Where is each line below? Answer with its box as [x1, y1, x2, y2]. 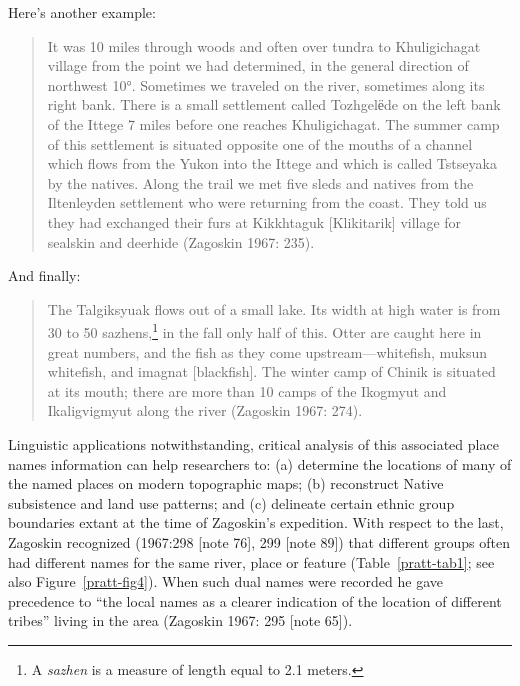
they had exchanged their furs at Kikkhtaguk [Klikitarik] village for [47, 211, 462, 232]
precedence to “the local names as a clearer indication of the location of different [8, 590, 502, 611]
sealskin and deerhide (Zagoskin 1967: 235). [47, 231, 315, 252]
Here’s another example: [8, 2, 156, 22]
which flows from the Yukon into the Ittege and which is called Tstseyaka [47, 153, 497, 174]
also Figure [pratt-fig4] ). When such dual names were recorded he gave [8, 571, 444, 592]
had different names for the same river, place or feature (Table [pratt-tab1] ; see [8, 551, 495, 572]
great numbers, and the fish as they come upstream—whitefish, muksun [47, 341, 488, 362]
